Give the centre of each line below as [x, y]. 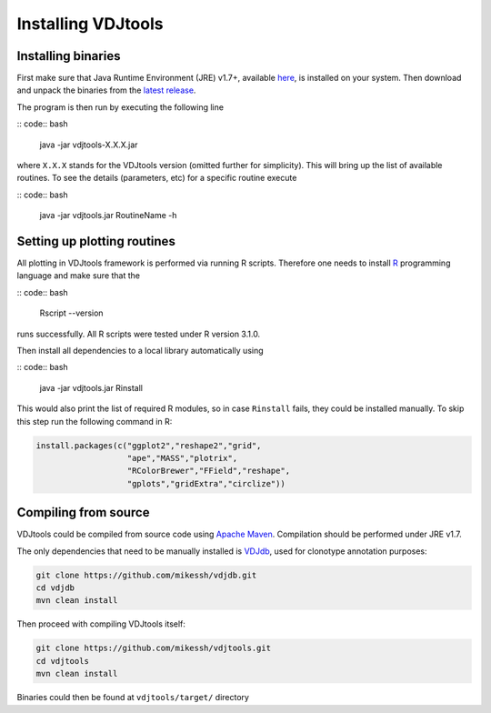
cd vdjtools [63, 661]
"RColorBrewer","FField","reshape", [209, 471]
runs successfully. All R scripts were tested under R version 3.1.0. [139, 334]
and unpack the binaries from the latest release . [106, 90]
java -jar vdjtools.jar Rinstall [91, 387]
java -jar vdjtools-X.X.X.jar [89, 145]
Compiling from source [83, 512]
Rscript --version [71, 313]
